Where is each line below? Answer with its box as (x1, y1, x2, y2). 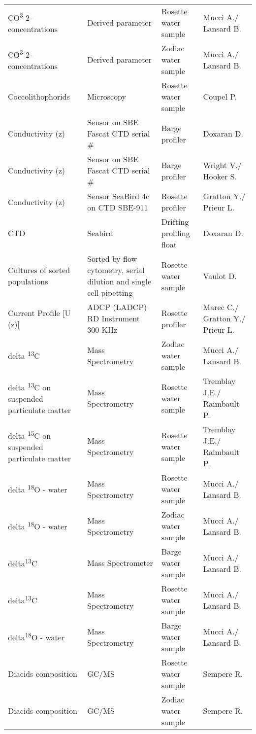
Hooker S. (203, 170, 237, 182)
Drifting (161, 216, 189, 227)
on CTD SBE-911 (87, 202, 148, 213)
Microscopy (87, 91, 126, 102)
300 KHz (87, 324, 118, 335)
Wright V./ (203, 159, 242, 171)
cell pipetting (87, 287, 133, 298)
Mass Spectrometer (87, 557, 153, 568)
